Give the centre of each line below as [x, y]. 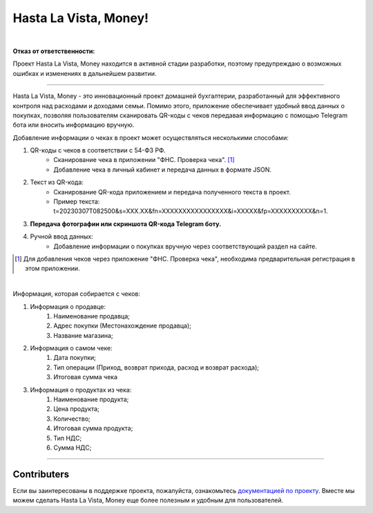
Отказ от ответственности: [54, 51]
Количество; [72, 419]
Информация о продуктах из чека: [81, 390]
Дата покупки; [75, 358]
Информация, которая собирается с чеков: [77, 294]
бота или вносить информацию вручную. [74, 125]
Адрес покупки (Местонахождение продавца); [122, 326]
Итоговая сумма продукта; [93, 428]
